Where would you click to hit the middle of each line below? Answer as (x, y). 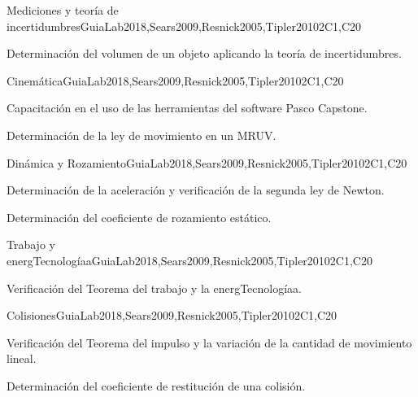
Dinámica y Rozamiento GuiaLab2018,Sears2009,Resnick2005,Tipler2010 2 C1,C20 (207, 162)
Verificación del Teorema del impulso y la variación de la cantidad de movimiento (209, 342)
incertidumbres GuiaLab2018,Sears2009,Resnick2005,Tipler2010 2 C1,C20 (184, 26)
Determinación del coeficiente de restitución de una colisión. (156, 385)
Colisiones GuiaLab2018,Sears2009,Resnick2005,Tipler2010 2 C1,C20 (172, 315)
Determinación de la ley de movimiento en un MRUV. (142, 135)
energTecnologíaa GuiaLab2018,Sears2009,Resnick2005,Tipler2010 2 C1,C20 (189, 260)
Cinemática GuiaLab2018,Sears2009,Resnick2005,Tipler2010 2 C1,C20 (175, 80)
